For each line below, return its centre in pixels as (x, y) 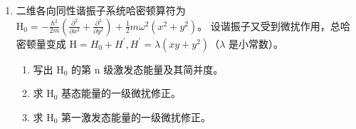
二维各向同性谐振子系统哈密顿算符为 (101, 10)
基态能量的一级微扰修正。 (121, 93)
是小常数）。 (256, 43)
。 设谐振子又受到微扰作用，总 (269, 25)
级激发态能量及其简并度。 (163, 69)
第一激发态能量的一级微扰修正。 (136, 117)
